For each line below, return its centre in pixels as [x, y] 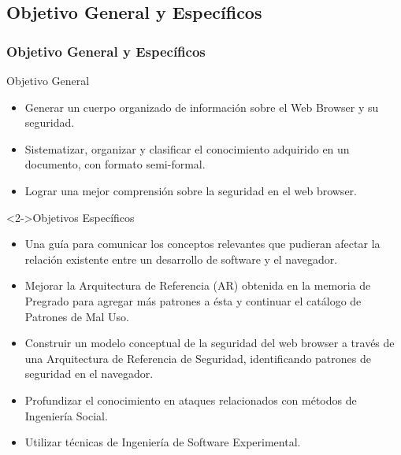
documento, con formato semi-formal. [115, 164]
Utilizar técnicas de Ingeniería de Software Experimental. [163, 442]
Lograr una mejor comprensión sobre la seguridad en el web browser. [191, 190]
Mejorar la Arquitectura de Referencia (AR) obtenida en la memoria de [198, 285]
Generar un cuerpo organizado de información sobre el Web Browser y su [202, 107]
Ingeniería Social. [66, 415]
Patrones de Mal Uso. [77, 316]
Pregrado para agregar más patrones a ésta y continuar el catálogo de [193, 300]
